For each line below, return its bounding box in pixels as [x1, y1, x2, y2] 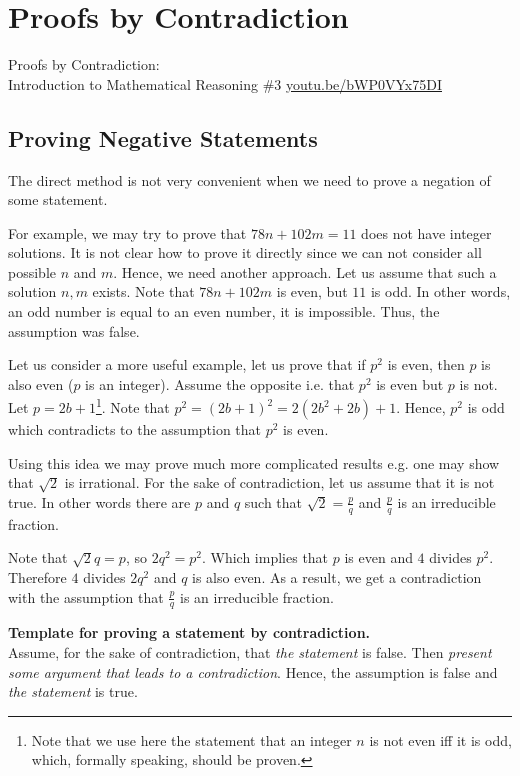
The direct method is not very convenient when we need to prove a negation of [8, 169, 491, 190]
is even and [344, 547, 413, 568]
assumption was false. [8, 320, 140, 341]
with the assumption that [8, 586, 164, 607]
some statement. [8, 189, 108, 210]
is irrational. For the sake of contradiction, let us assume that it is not [64, 472, 495, 493]
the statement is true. [8, 681, 138, 702]
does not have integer [361, 222, 492, 243]
